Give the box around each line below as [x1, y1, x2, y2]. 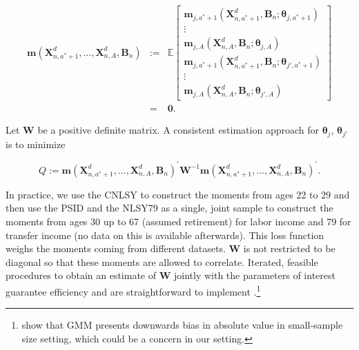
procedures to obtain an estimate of [6, 268, 157, 282]
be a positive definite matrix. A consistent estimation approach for [37, 123, 319, 137]
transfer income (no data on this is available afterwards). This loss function [6, 227, 324, 242]
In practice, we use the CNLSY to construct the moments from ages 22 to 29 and [6, 187, 350, 201]
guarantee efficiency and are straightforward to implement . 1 [6, 282, 261, 298]
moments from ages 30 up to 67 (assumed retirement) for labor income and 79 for [6, 214, 351, 228]
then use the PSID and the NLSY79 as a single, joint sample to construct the [6, 200, 333, 215]
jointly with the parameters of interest [173, 268, 336, 282]
